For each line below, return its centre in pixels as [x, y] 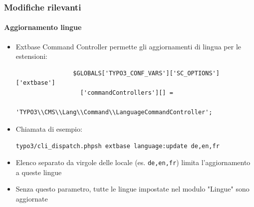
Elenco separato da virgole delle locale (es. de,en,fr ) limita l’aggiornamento [133, 162]
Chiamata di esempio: [49, 128]
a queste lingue [39, 172]
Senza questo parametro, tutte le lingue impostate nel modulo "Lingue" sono [132, 189]
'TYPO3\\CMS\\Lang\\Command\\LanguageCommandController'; [114, 112]
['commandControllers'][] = [127, 93]
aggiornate [32, 198]
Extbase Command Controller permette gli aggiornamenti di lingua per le [128, 46]
